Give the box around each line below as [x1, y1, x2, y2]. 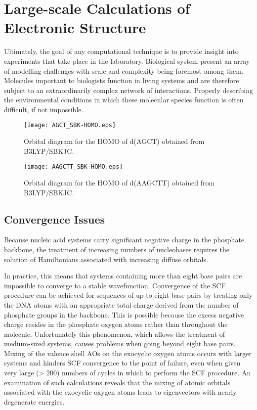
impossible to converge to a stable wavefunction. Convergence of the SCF [4, 280, 226, 290]
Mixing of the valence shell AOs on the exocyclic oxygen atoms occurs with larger [4, 348, 252, 358]
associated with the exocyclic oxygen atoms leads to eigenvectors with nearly [4, 387, 237, 397]
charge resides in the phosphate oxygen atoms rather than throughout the [4, 319, 228, 329]
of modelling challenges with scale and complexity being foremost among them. [4, 65, 244, 76]
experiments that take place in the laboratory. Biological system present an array [4, 55, 250, 66]
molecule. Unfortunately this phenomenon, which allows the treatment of [4, 328, 225, 339]
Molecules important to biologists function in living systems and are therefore [4, 75, 239, 86]
